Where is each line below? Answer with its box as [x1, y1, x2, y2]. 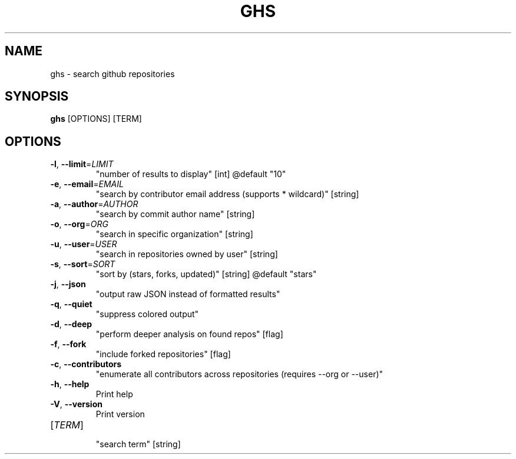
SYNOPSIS [5, 89, 69, 104]
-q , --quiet [50, 299, 92, 310]
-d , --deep [50, 319, 92, 330]
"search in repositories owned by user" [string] [95, 249, 278, 260]
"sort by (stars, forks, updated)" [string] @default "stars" [95, 269, 317, 280]
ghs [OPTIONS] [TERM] [50, 114, 142, 124]
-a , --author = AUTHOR [50, 199, 138, 209]
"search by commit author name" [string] [95, 209, 255, 219]
